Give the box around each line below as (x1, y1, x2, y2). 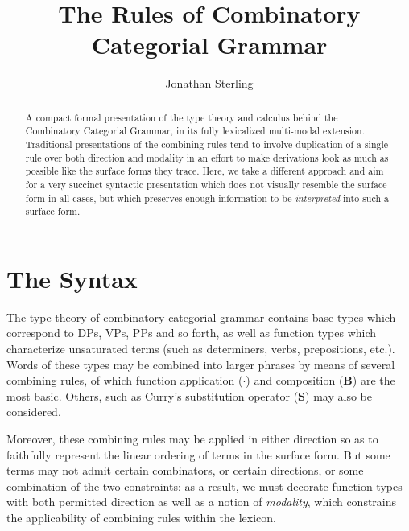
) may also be (305, 387, 372, 404)
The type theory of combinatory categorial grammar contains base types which (6, 308, 396, 325)
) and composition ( (246, 372, 344, 389)
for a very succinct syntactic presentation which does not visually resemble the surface (25, 177, 387, 191)
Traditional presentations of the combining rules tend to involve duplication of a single (25, 138, 389, 151)
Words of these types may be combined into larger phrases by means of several (6, 356, 395, 373)
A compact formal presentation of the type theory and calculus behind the (25, 110, 338, 124)
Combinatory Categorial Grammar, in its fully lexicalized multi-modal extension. (25, 124, 365, 138)
